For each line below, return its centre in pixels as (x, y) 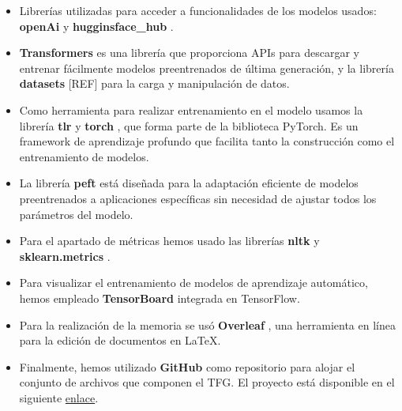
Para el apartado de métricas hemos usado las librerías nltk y (169, 241)
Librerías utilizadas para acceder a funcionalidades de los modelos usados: (198, 10)
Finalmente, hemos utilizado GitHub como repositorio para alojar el (187, 366)
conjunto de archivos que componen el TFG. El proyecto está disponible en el (207, 382)
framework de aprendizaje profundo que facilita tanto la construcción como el (207, 141)
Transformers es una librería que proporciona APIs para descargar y (189, 53)
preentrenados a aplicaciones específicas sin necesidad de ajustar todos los (198, 198)
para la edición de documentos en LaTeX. (120, 340)
